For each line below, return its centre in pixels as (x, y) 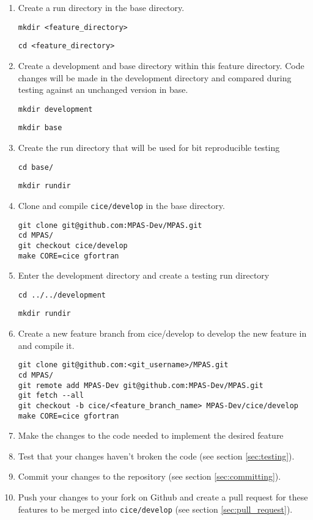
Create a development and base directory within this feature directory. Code (161, 65)
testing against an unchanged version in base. (103, 90)
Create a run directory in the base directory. (101, 7)
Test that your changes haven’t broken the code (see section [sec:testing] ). (156, 456)
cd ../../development (62, 295)
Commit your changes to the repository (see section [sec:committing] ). (149, 476)
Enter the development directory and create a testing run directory (144, 275)
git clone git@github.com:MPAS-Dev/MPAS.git (110, 225)
